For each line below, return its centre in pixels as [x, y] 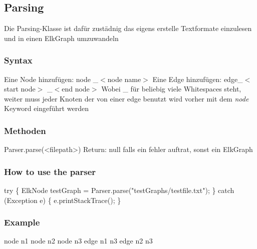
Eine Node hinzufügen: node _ [51, 79]
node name [124, 79]
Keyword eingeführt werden [46, 108]
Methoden [25, 130]
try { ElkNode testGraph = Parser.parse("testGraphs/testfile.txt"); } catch [119, 190]
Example [22, 222]
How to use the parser [50, 171]
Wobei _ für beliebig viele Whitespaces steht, [171, 89]
